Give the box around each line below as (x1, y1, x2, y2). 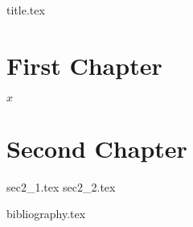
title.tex (6, 2, 45, 18)
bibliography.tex (6, 205, 86, 222)
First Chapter (6, 48, 162, 81)
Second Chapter (6, 131, 187, 164)
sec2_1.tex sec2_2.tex (6, 178, 116, 195)
